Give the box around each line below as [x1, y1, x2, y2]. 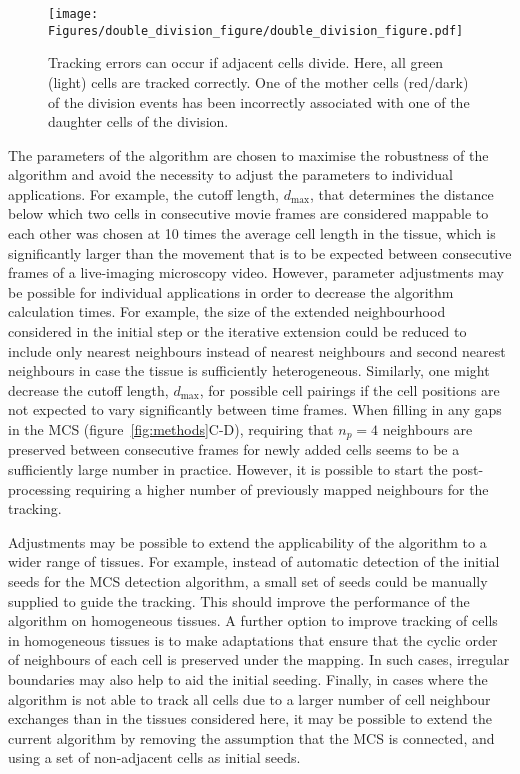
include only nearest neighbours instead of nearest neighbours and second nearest [8, 340, 506, 361]
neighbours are [382, 419, 473, 439]
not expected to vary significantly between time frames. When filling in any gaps [8, 399, 502, 420]
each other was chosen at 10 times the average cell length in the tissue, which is [8, 223, 496, 244]
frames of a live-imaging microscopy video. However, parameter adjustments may [8, 262, 504, 283]
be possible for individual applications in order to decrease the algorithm [8, 281, 454, 302]
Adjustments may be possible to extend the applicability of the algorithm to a [8, 531, 487, 552]
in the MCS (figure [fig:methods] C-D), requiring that [8, 419, 334, 439]
